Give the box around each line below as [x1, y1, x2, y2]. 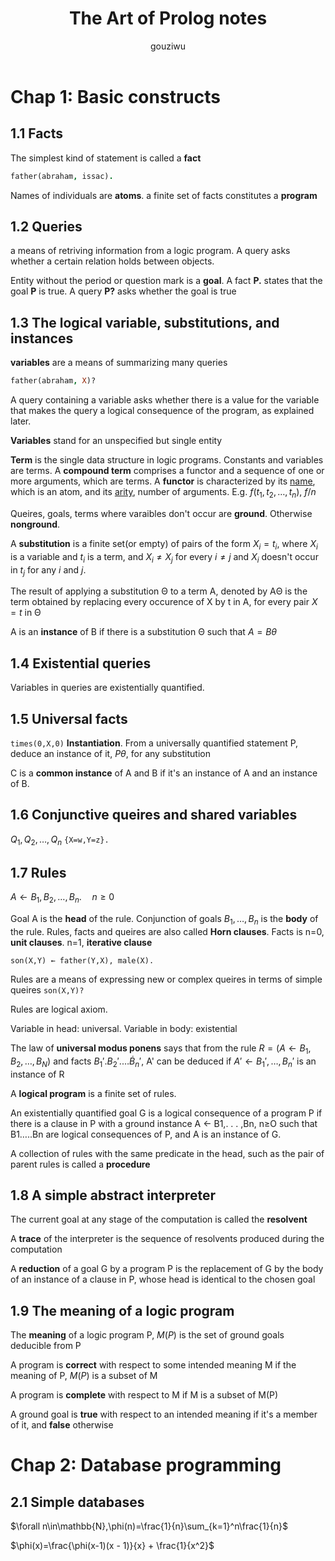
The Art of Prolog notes [68, 7, 268, 30]
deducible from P [10, 1340, 82, 1352]
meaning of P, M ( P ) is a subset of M [10, 1370, 158, 1382]
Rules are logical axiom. [10, 1003, 108, 1015]
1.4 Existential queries [10, 655, 152, 672]
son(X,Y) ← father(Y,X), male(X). [10, 955, 155, 966]
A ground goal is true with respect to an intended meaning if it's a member [10, 1408, 318, 1421]
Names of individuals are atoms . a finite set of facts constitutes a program [10, 189, 318, 201]
